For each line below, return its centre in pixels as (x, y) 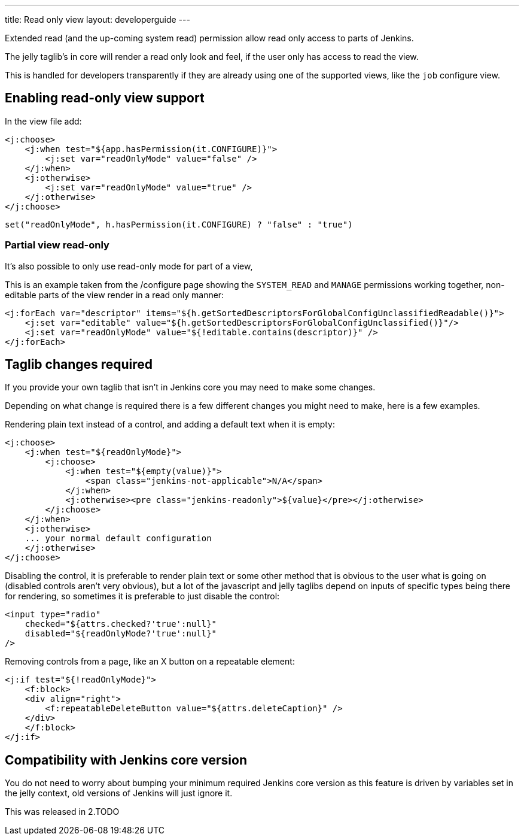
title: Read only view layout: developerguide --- (98, 19)
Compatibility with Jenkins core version (126, 760)
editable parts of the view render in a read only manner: (115, 295)
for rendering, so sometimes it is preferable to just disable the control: (142, 596)
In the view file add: (43, 121)
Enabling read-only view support (105, 98)
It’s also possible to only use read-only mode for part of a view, (129, 266)
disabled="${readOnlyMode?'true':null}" (121, 634)
